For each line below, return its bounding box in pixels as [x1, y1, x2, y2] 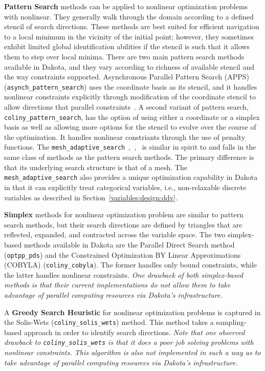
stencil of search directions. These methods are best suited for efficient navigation [4, 21, 259, 32]
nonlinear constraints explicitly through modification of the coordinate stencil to [4, 91, 256, 102]
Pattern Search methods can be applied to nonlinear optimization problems [4, 1, 248, 11]
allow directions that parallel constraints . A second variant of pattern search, [4, 101, 249, 112]
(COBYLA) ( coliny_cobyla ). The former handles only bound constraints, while [4, 259, 257, 270]
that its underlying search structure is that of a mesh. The [4, 161, 187, 172]
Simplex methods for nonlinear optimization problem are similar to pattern [4, 209, 244, 220]
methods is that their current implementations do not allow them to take [4, 279, 231, 290]
